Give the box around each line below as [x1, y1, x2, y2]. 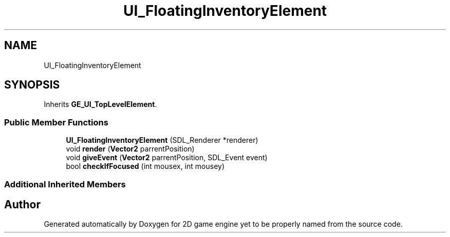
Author [4, 198, 41, 211]
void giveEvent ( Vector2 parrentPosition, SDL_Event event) [66, 153, 268, 162]
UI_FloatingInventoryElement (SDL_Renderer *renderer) [66, 136, 258, 145]
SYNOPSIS [4, 78, 60, 92]
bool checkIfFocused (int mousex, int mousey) [66, 162, 224, 171]
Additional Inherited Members [4, 179, 126, 189]
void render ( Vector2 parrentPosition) [66, 144, 195, 154]
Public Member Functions [4, 117, 108, 127]
